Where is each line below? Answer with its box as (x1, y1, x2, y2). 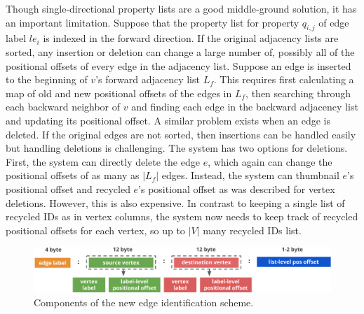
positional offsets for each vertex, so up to (6, 222, 185, 237)
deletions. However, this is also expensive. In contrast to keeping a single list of (6, 195, 345, 210)
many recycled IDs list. (203, 222, 302, 237)
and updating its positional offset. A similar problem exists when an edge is (6, 113, 331, 127)
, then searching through (245, 85, 351, 100)
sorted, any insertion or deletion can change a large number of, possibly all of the (6, 44, 355, 59)
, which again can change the (208, 154, 332, 169)
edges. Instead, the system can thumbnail (161, 168, 339, 183)
